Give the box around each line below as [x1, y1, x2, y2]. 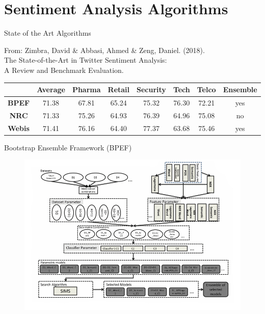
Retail [108, 84, 130, 94]
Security [137, 84, 166, 94]
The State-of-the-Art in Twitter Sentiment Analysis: [4, 55, 167, 65]
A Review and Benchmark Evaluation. [4, 64, 124, 75]
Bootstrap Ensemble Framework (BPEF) [4, 142, 132, 152]
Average [37, 84, 65, 94]
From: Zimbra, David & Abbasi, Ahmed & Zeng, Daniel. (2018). [4, 44, 205, 55]
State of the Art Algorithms [4, 28, 91, 38]
